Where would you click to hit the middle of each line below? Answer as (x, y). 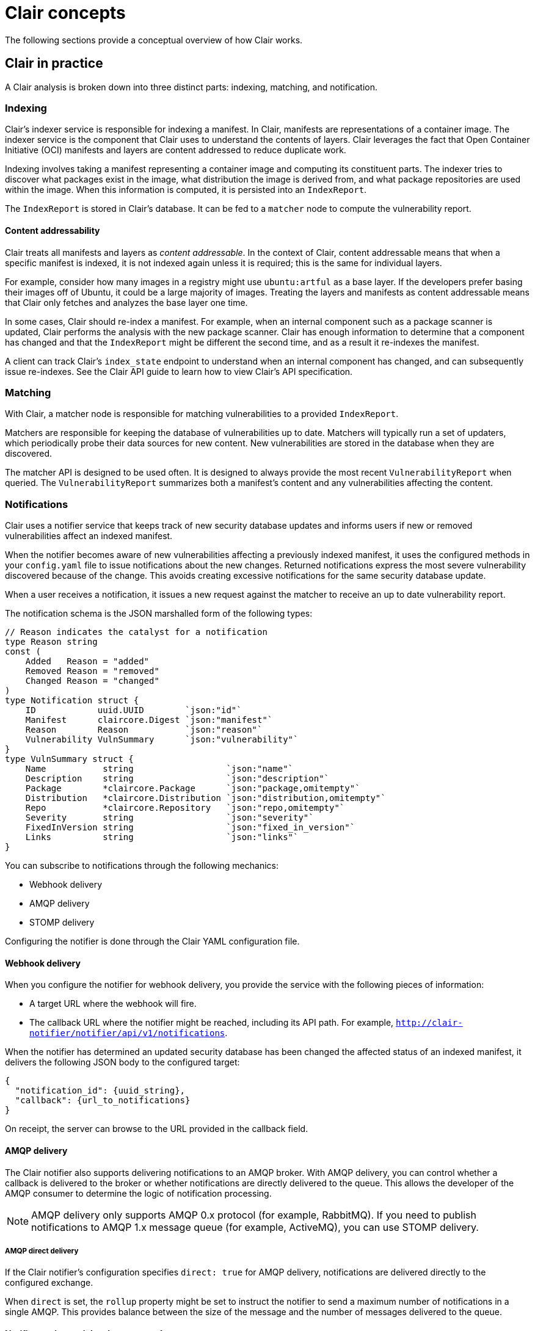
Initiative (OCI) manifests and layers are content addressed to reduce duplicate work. (176, 150)
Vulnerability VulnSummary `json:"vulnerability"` (162, 740)
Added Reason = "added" (87, 662)
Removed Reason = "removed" (92, 671)
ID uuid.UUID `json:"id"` (133, 710)
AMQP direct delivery (42, 1251)
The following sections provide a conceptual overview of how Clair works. (154, 40)
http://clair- (429, 1023)
